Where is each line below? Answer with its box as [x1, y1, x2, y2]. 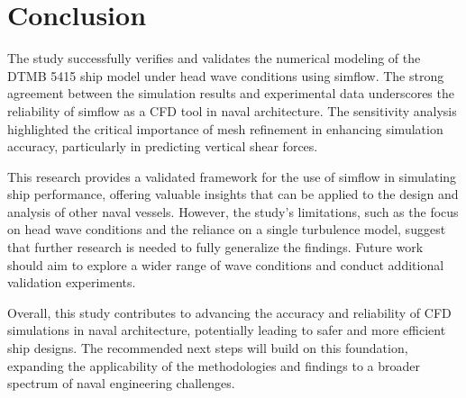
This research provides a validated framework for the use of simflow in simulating [7, 167, 457, 185]
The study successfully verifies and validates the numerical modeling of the [7, 49, 421, 68]
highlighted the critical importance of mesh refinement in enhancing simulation [7, 119, 443, 138]
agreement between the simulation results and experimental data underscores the [7, 84, 454, 103]
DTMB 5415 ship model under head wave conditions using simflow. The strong [7, 66, 444, 85]
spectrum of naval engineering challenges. [7, 374, 235, 393]
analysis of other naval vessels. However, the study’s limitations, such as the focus [7, 202, 459, 221]
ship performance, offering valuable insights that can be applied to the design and [7, 185, 459, 204]
